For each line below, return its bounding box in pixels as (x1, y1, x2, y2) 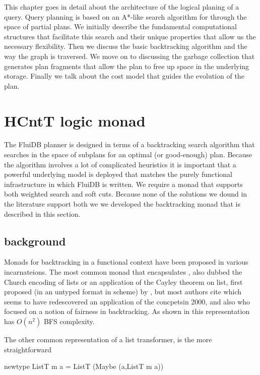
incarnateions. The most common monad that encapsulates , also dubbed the (4, 267, 242, 277)
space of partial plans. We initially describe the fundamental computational (4, 21, 237, 32)
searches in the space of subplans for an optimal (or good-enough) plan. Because (4, 149, 252, 160)
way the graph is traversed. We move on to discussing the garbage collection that (4, 50, 255, 61)
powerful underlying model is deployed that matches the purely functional (4, 169, 232, 179)
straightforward (4, 344, 51, 354)
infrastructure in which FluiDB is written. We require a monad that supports (4, 178, 243, 189)
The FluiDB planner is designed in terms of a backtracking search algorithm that (4, 139, 255, 150)
